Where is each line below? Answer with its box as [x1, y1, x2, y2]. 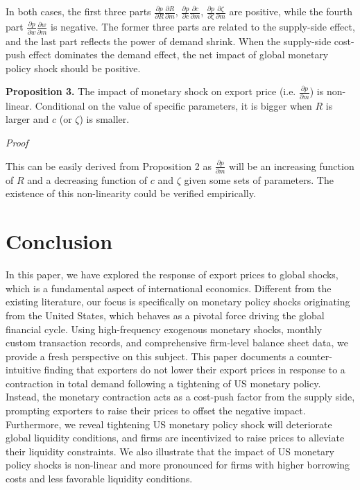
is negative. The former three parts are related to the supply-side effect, [51, 19, 355, 34]
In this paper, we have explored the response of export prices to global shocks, [6, 267, 338, 282]
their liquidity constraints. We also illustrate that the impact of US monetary [6, 443, 334, 458]
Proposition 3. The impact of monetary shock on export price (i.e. [6, 84, 296, 99]
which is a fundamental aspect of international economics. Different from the [6, 280, 332, 295]
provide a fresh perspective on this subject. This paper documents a [6, 348, 294, 363]
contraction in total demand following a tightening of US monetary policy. [6, 375, 321, 390]
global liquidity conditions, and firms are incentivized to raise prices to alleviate [6, 430, 345, 445]
